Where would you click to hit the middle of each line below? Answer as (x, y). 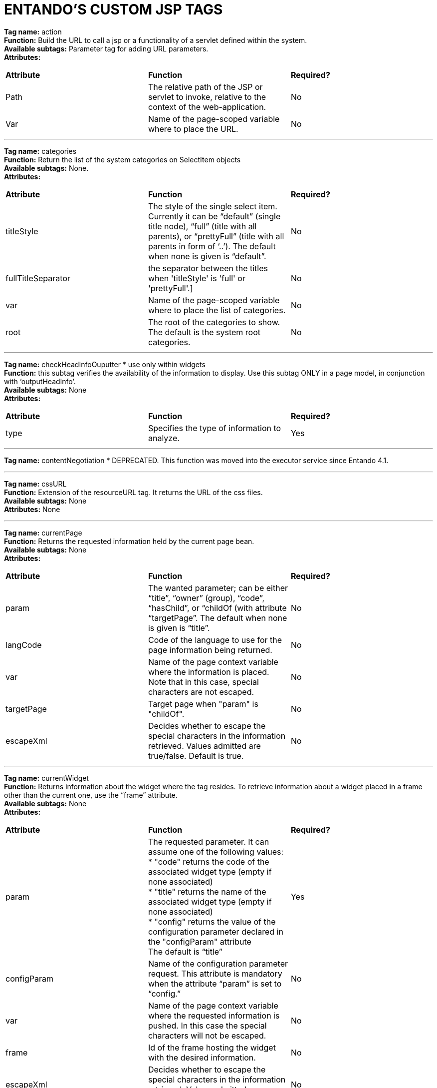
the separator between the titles (208, 268)
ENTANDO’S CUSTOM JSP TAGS (113, 9)
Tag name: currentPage (43, 533)
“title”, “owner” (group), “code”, (206, 598)
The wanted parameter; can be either (218, 588)
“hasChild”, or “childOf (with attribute (217, 608)
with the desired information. (202, 1057)
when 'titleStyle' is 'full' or (197, 278)
